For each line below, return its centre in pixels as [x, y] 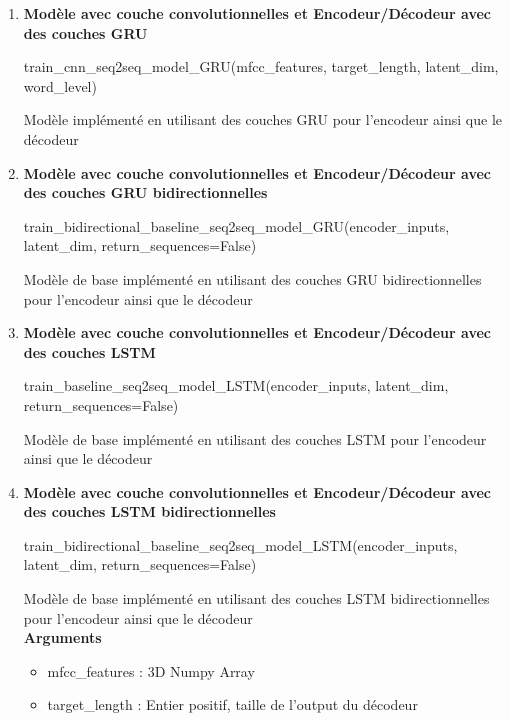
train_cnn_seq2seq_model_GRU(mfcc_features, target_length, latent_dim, [261, 66]
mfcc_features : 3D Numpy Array [151, 670]
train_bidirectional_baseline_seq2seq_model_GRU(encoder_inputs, [236, 225]
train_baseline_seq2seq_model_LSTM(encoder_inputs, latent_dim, [236, 385]
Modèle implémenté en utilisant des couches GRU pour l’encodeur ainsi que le [263, 119]
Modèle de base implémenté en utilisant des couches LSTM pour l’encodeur [255, 438]
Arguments [62, 637]
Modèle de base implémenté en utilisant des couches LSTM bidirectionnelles [256, 598]
